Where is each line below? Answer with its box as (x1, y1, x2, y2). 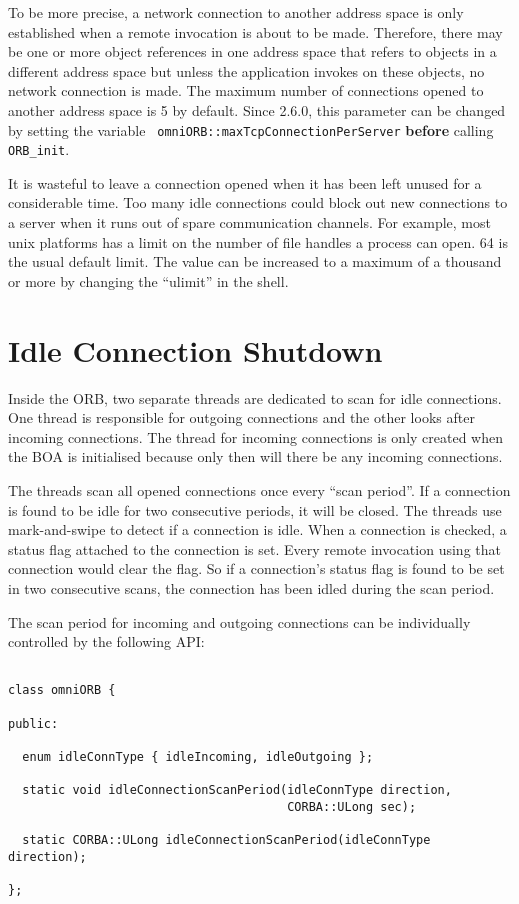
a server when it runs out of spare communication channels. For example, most (8, 212, 491, 233)
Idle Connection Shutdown (8, 329, 383, 370)
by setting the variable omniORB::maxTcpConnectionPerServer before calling (8, 119, 494, 140)
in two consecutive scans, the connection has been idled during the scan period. (8, 577, 495, 598)
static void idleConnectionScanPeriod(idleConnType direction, (22, 783, 452, 798)
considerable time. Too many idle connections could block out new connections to (8, 192, 508, 213)
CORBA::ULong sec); (287, 799, 417, 814)
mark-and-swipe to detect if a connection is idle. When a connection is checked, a (8, 519, 507, 540)
